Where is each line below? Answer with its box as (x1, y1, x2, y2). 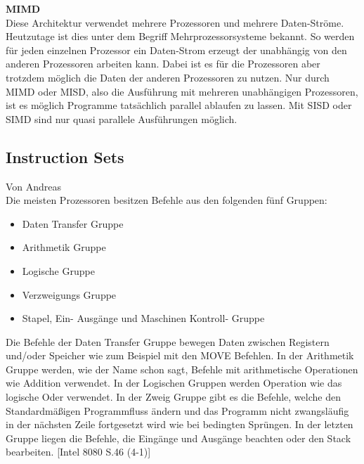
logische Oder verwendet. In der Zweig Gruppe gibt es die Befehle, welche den (6, 389, 341, 404)
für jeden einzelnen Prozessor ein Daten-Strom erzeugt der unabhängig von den (6, 42, 347, 57)
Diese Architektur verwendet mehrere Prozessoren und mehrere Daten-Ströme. (6, 15, 344, 30)
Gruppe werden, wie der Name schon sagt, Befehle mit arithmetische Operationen (6, 361, 358, 376)
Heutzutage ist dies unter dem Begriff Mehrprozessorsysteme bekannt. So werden (6, 29, 355, 44)
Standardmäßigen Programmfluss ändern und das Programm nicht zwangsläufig (6, 403, 349, 418)
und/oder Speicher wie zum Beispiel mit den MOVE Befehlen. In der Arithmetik (6, 348, 354, 363)
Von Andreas (6, 179, 62, 193)
